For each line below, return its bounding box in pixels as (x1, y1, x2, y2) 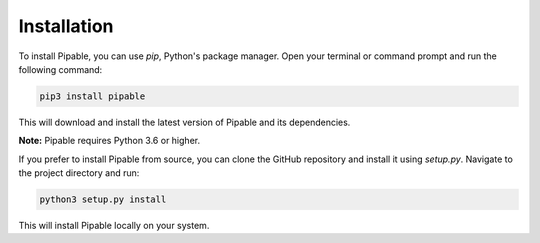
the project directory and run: (18, 167, 140, 179)
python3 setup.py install (39, 194, 167, 205)
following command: (18, 63, 103, 75)
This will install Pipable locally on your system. (18, 220, 210, 232)
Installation (18, 15, 114, 37)
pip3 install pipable (39, 90, 146, 102)
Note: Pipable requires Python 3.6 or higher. (18, 135, 200, 147)
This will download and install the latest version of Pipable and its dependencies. (18, 116, 351, 128)
